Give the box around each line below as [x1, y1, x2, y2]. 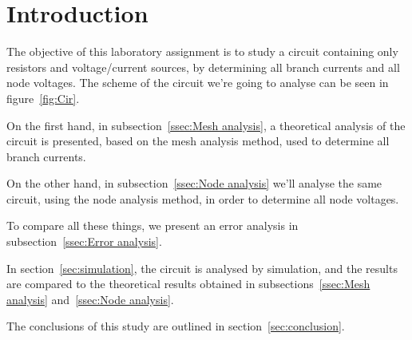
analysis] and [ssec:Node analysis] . [6, 291, 174, 307]
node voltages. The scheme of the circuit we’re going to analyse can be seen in [6, 74, 389, 91]
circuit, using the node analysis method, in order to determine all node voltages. [6, 190, 399, 207]
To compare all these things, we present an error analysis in [6, 217, 299, 234]
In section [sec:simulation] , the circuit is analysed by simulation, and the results [6, 259, 398, 276]
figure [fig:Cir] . [6, 89, 80, 106]
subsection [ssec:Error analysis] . [6, 233, 162, 250]
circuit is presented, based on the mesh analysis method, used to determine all [6, 132, 390, 149]
